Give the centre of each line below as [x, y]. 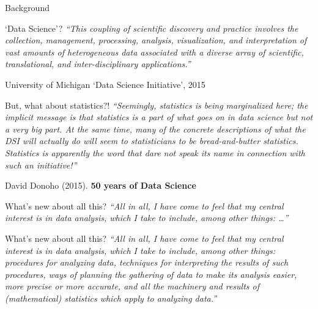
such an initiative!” [41, 165]
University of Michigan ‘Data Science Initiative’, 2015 [105, 84]
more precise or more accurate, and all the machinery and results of [132, 286]
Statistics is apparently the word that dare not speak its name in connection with [155, 152]
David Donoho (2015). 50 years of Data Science [101, 185]
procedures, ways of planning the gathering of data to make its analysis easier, [151, 274]
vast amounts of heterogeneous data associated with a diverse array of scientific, [154, 52]
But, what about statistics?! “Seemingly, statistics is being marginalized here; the [157, 105]
